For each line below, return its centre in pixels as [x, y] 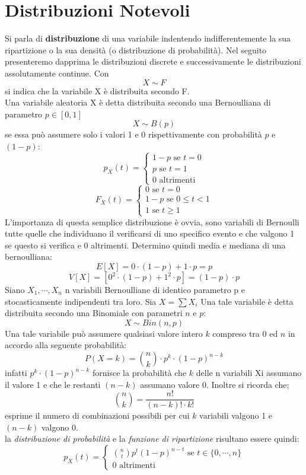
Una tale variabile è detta [247, 301]
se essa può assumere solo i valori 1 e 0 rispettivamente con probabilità [133, 134]
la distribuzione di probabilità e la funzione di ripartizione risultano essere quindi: [152, 439]
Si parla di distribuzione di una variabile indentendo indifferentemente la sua [148, 38]
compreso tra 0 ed [245, 333]
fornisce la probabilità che [140, 372]
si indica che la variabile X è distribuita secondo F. [97, 90]
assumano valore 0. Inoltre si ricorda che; [215, 384]
